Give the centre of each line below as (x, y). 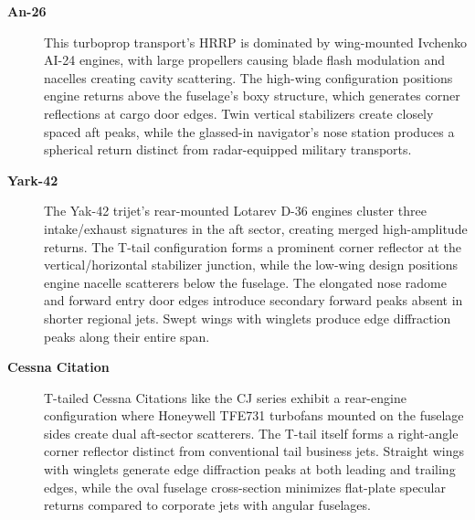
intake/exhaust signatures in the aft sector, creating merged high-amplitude (256, 228)
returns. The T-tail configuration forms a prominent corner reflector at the (253, 246)
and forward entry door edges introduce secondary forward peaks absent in (253, 300)
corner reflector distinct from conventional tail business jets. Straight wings (254, 451)
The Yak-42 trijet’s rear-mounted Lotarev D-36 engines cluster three (235, 211)
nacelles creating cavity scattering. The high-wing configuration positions (248, 77)
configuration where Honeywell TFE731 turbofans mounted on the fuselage (254, 415)
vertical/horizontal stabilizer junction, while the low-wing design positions (251, 265)
